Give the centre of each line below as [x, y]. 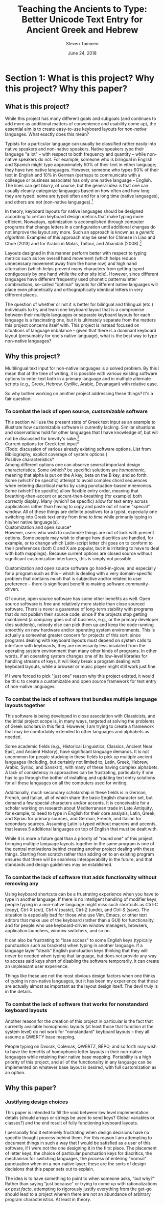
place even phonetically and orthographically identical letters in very [74, 290]
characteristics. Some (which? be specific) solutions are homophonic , [75, 470]
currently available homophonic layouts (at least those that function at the [79, 1026]
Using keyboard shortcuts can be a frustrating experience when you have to [82, 894]
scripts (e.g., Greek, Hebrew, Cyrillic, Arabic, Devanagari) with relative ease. [82, 384]
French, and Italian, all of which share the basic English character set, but [79, 798]
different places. [22, 295]
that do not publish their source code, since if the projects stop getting [76, 614]
